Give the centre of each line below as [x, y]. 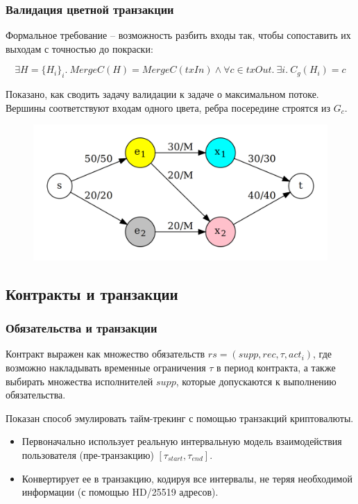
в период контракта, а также [276, 368]
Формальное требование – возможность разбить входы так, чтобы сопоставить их [178, 35]
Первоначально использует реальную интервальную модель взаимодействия [182, 441]
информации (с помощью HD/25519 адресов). [120, 492]
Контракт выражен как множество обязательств [105, 354]
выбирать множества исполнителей [79, 381]
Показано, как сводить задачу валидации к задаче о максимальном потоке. [162, 94]
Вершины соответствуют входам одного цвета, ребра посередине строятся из [168, 107]
